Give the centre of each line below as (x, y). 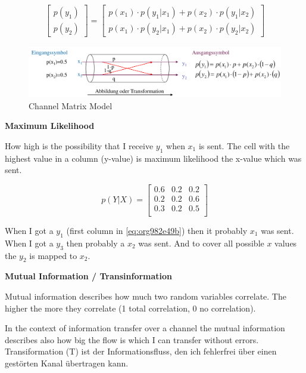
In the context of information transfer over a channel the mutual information (145, 328)
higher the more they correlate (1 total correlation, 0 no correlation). (130, 308)
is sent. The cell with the (244, 145)
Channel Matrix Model (71, 105)
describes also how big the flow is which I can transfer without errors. (132, 339)
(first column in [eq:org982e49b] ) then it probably (157, 231)
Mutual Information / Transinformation (89, 276)
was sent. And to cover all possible (201, 243)
